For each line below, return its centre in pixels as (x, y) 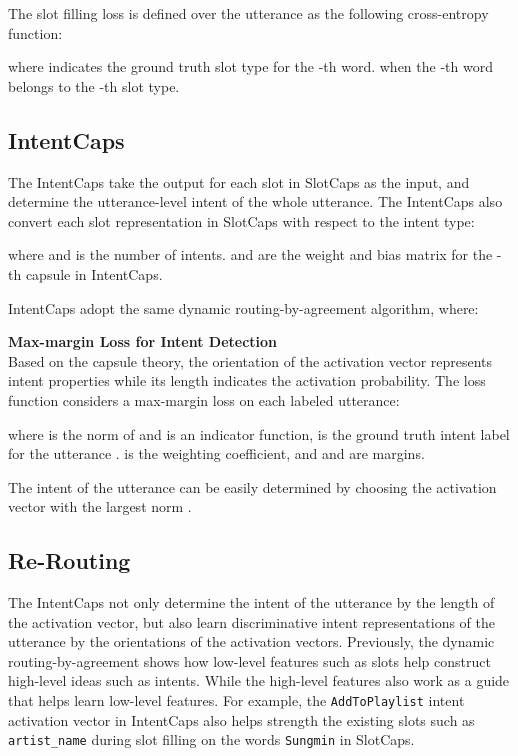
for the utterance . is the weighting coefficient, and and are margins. (216, 453)
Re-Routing (69, 560)
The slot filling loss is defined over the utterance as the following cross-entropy (248, 13)
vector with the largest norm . (100, 506)
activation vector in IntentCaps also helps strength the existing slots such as (241, 719)
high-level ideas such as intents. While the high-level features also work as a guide (259, 680)
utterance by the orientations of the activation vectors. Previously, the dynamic (251, 641)
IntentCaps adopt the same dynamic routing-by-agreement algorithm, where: (243, 307)
